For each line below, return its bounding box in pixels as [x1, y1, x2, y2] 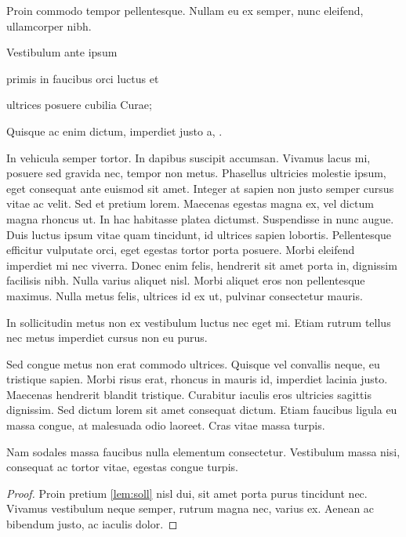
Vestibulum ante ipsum [6, 44, 118, 60]
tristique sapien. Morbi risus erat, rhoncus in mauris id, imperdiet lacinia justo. [6, 371, 388, 387]
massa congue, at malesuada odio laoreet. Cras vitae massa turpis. [6, 417, 325, 434]
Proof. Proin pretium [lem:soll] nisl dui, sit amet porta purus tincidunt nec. [6, 484, 368, 501]
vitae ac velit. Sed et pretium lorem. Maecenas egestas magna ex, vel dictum [6, 195, 374, 212]
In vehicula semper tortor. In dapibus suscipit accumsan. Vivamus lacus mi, [6, 149, 371, 165]
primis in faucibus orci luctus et [6, 70, 159, 86]
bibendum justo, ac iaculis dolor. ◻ [6, 516, 178, 532]
